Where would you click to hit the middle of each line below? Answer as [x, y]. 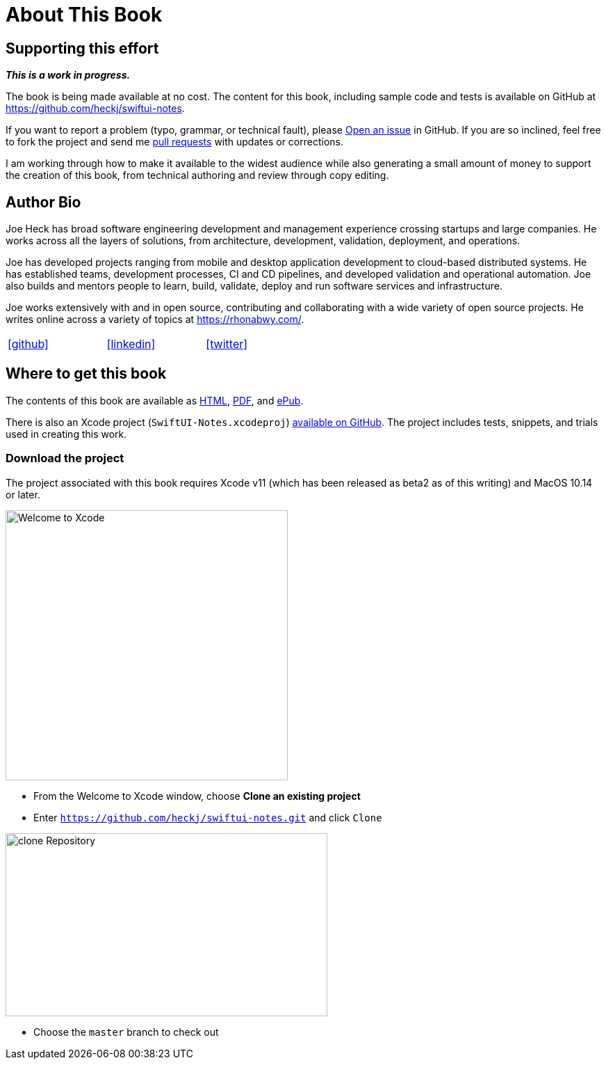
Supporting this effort [82, 48]
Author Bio [43, 202]
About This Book [84, 15]
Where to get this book [86, 374]
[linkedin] [131, 344]
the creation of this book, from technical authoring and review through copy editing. [197, 175]
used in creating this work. [66, 434]
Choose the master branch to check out [126, 1032]
